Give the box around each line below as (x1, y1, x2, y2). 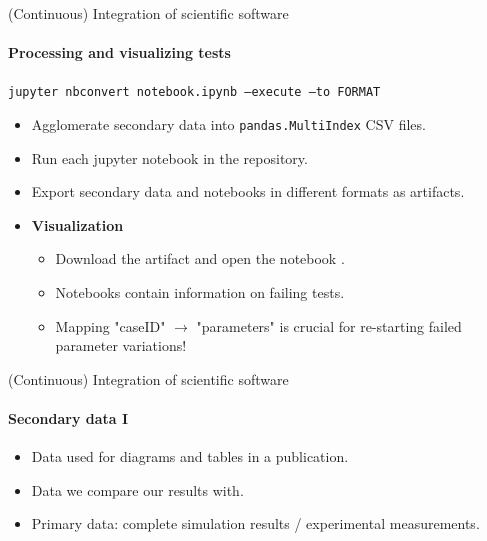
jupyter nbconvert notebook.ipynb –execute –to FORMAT (8, 85, 381, 100)
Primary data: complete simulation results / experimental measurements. (31, 513, 480, 534)
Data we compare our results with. (31, 479, 244, 500)
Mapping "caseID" (55, 315, 166, 336)
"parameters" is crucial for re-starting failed (196, 315, 462, 336)
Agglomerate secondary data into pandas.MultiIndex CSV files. (31, 114, 426, 135)
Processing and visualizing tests (8, 42, 231, 63)
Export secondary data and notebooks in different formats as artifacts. (31, 181, 465, 202)
